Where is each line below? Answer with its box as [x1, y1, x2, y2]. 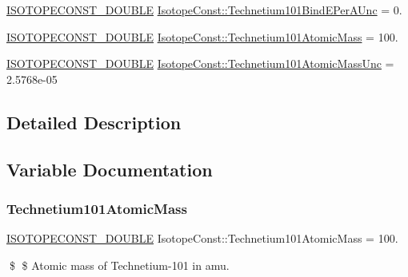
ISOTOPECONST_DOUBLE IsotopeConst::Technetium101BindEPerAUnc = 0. [6, 2, 402, 18]
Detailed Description [6, 109, 182, 134]
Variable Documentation [6, 156, 213, 181]
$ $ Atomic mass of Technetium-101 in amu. [9, 256, 230, 273]
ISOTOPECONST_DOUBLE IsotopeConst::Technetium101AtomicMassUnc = [6, 55, 394, 72]
